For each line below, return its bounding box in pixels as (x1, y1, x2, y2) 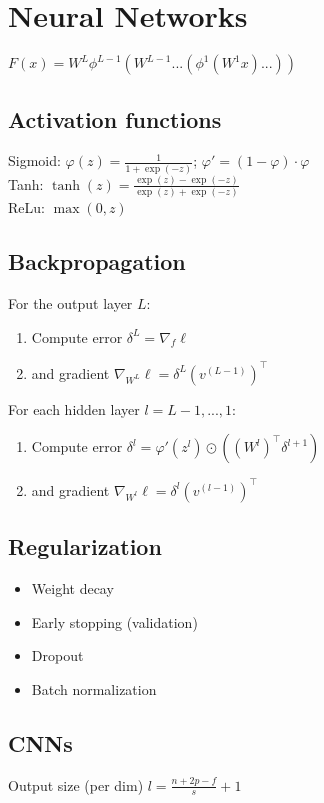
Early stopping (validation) (31, 611, 198, 632)
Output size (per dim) (8, 774, 144, 795)
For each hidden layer (8, 398, 140, 419)
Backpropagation (8, 246, 186, 277)
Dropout (31, 645, 84, 666)
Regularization (8, 531, 162, 562)
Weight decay (31, 578, 114, 599)
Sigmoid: (8, 150, 61, 171)
